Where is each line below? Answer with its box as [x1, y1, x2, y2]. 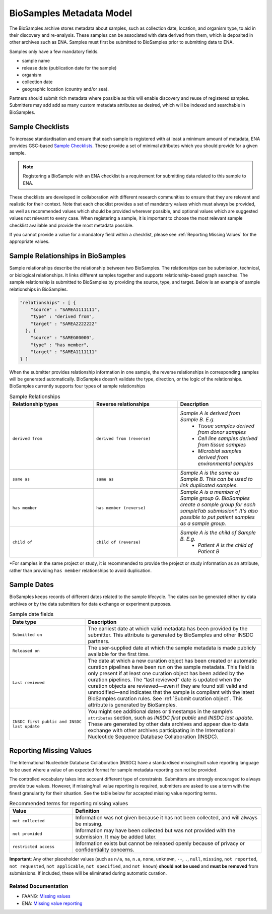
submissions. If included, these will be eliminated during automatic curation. [9, 870, 167, 876]
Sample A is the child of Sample [180, 529, 256, 536]
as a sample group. [180, 520, 227, 527]
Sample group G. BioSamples [180, 495, 250, 502]
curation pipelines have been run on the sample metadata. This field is [88, 663, 254, 670]
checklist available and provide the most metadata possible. [9, 222, 133, 228]
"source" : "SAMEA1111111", [30, 306, 100, 312]
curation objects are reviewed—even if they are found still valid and [88, 682, 248, 689]
